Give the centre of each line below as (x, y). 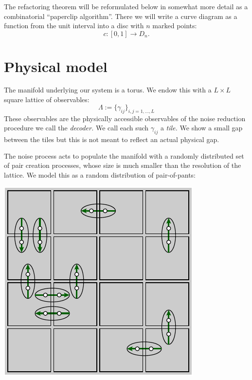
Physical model (56, 66)
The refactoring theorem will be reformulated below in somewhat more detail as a (126, 6)
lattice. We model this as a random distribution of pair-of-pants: (100, 175)
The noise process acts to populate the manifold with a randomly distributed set (124, 155)
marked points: (175, 26)
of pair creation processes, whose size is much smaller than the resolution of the (123, 165)
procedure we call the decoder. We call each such (76, 128)
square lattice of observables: (47, 99)
